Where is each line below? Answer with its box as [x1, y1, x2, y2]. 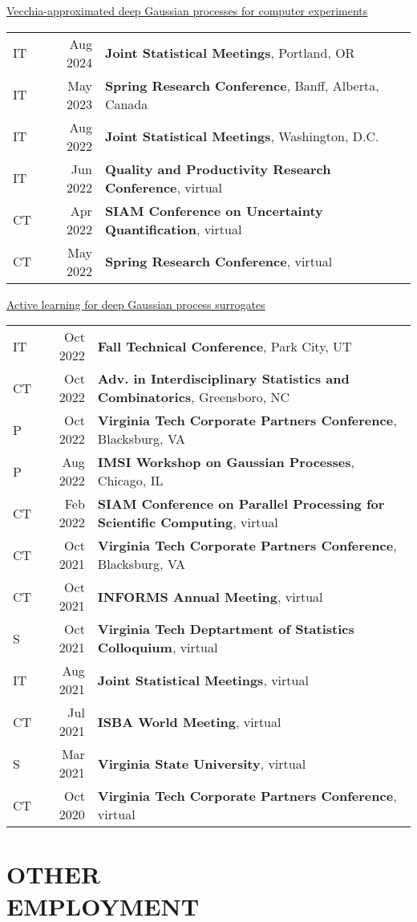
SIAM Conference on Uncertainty [104, 201, 323, 220]
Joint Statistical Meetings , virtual [97, 670, 309, 689]
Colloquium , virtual [97, 638, 218, 657]
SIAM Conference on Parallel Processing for [97, 494, 385, 514]
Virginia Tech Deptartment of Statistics [97, 619, 354, 639]
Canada [104, 94, 148, 113]
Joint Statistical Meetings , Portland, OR [104, 43, 355, 63]
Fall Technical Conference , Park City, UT [97, 336, 352, 355]
